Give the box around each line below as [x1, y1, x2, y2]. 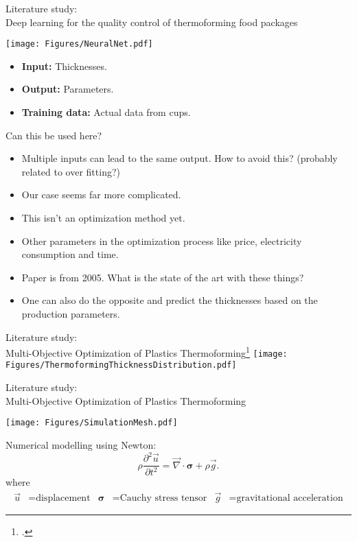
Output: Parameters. [21, 82, 114, 96]
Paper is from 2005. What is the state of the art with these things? [21, 270, 304, 284]
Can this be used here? [5, 128, 102, 142]
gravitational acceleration [236, 493, 343, 504]
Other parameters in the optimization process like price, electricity [21, 233, 302, 248]
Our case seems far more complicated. [21, 187, 181, 202]
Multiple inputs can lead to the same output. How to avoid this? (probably [21, 151, 338, 165]
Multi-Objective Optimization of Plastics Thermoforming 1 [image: [5, 344, 288, 360]
